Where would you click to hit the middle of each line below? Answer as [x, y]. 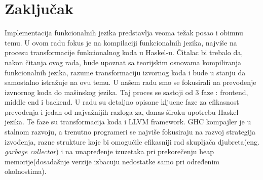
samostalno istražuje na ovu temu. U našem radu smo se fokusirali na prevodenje [130, 82]
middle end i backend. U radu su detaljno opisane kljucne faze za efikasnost [122, 102]
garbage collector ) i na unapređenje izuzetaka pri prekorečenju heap [109, 151]
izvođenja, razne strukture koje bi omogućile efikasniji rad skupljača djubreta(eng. [132, 141]
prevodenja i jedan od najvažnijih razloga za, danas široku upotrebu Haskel [122, 111]
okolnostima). [26, 171]
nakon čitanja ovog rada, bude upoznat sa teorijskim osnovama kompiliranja [123, 62]
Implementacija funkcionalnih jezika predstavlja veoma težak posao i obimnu [124, 33]
